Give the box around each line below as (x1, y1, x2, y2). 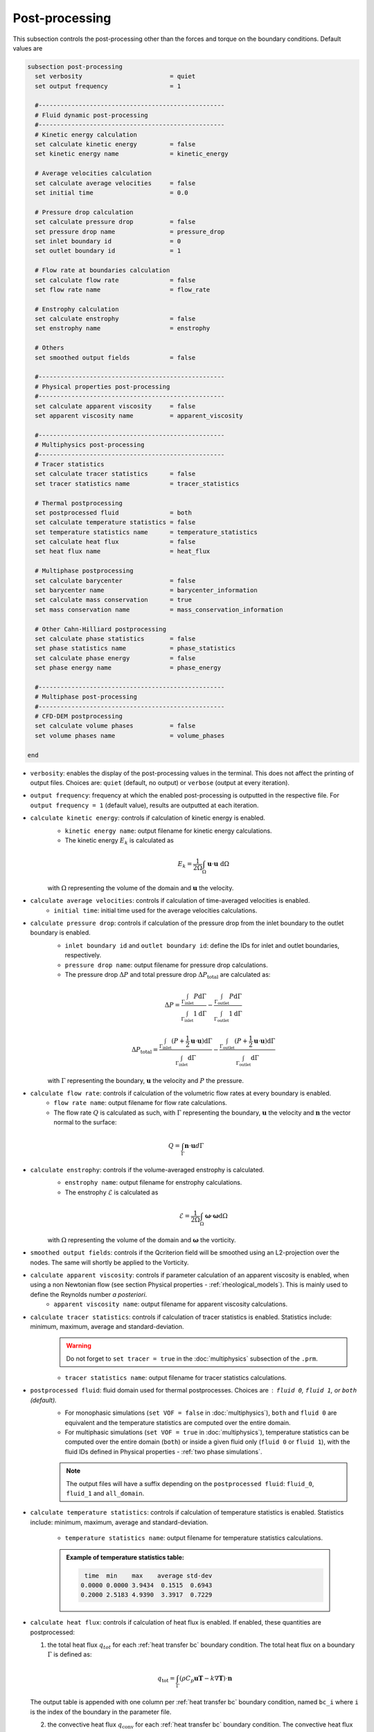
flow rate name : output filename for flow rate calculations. (53, 1099, 228, 1107)
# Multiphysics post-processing (35, 441, 145, 449)
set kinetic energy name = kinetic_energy (35, 150, 229, 158)
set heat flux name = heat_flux (35, 547, 211, 556)
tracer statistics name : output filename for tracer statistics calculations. (64, 1374, 287, 1382)
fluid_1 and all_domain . (66, 1489, 145, 1497)
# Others (35, 344, 64, 352)
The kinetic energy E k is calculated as (64, 836, 175, 846)
